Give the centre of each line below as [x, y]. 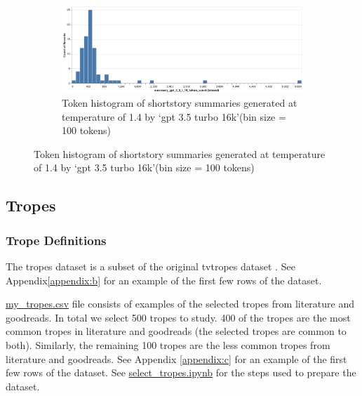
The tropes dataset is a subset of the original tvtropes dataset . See [150, 266]
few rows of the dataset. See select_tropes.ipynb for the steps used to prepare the [181, 372]
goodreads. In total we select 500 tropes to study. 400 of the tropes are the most [178, 317]
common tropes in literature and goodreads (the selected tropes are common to [176, 331]
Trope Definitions [56, 240]
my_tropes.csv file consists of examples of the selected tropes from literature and [180, 304]
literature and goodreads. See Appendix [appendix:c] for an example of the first [176, 358]
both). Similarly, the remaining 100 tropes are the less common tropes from [168, 345]
